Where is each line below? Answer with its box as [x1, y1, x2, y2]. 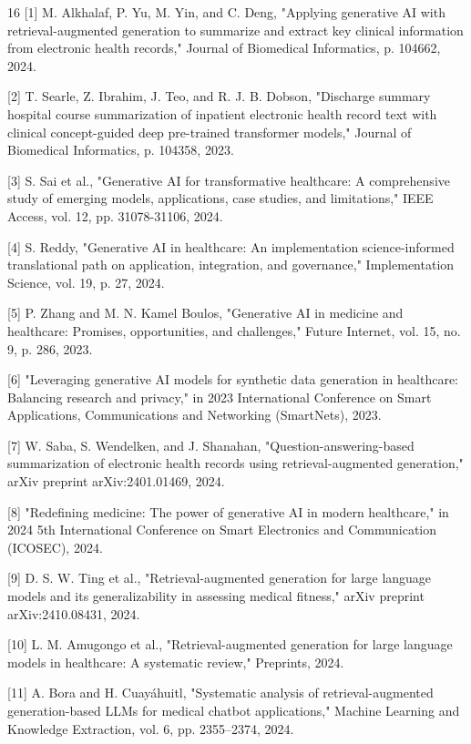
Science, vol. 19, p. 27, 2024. [7, 272, 165, 291]
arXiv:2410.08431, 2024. [7, 604, 140, 623]
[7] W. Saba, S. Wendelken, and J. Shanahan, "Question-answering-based [7, 435, 415, 454]
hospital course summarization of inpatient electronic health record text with [7, 104, 437, 123]
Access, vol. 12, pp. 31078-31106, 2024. [7, 206, 223, 225]
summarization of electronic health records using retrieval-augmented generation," [7, 454, 464, 473]
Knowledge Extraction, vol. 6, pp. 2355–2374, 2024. [7, 719, 294, 738]
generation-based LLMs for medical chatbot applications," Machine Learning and [7, 701, 460, 719]
